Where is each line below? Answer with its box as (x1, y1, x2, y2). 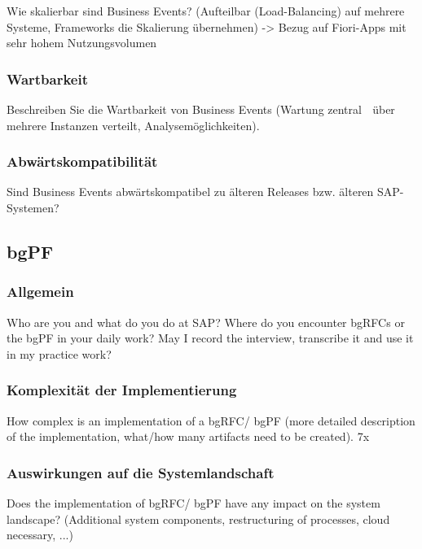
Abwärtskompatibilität (7, 151, 158, 172)
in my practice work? (7, 345, 112, 362)
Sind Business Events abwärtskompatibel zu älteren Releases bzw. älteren (7, 183, 374, 200)
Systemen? (7, 199, 59, 216)
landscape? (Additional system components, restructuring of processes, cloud (7, 510, 390, 527)
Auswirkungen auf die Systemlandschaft (7, 462, 275, 482)
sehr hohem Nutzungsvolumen (7, 34, 157, 51)
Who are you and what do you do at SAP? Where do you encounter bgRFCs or (7, 313, 405, 330)
